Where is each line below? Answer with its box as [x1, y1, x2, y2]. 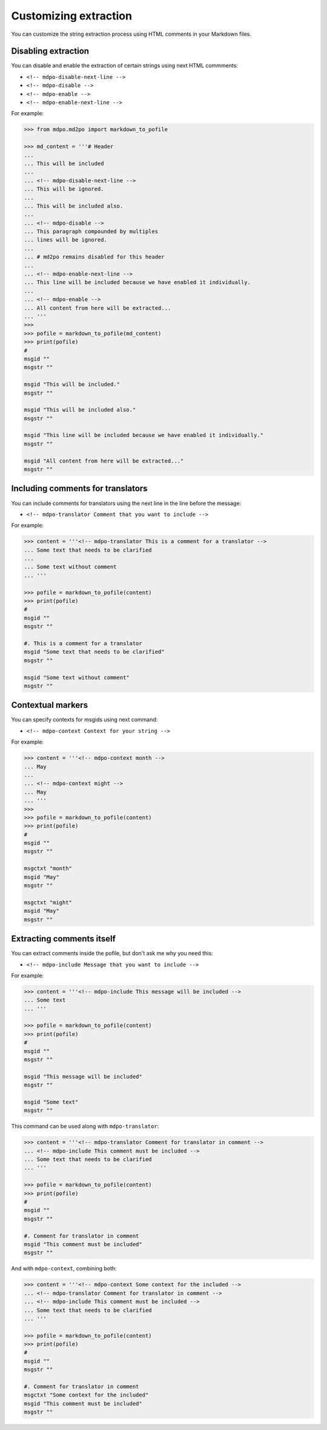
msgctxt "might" [24, 899, 73, 906]
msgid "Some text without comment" [24, 674, 130, 681]
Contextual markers [11, 700, 88, 710]
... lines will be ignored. [24, 237, 107, 243]
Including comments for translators [11, 483, 148, 494]
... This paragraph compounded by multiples [24, 228, 159, 235]
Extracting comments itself [11, 934, 116, 944]
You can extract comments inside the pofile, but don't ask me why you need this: [11, 950, 213, 957]
